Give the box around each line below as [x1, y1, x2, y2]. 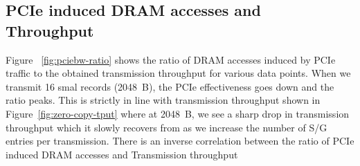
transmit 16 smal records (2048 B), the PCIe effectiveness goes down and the [6, 79, 334, 93]
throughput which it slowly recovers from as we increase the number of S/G [6, 120, 327, 134]
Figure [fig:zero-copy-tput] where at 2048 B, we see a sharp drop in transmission [6, 106, 350, 120]
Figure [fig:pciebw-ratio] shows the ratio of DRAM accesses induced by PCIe [6, 52, 336, 66]
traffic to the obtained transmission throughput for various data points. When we [6, 66, 351, 80]
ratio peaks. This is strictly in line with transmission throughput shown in [6, 93, 321, 107]
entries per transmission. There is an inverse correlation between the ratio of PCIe [6, 133, 354, 148]
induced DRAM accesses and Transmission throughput [6, 147, 238, 161]
